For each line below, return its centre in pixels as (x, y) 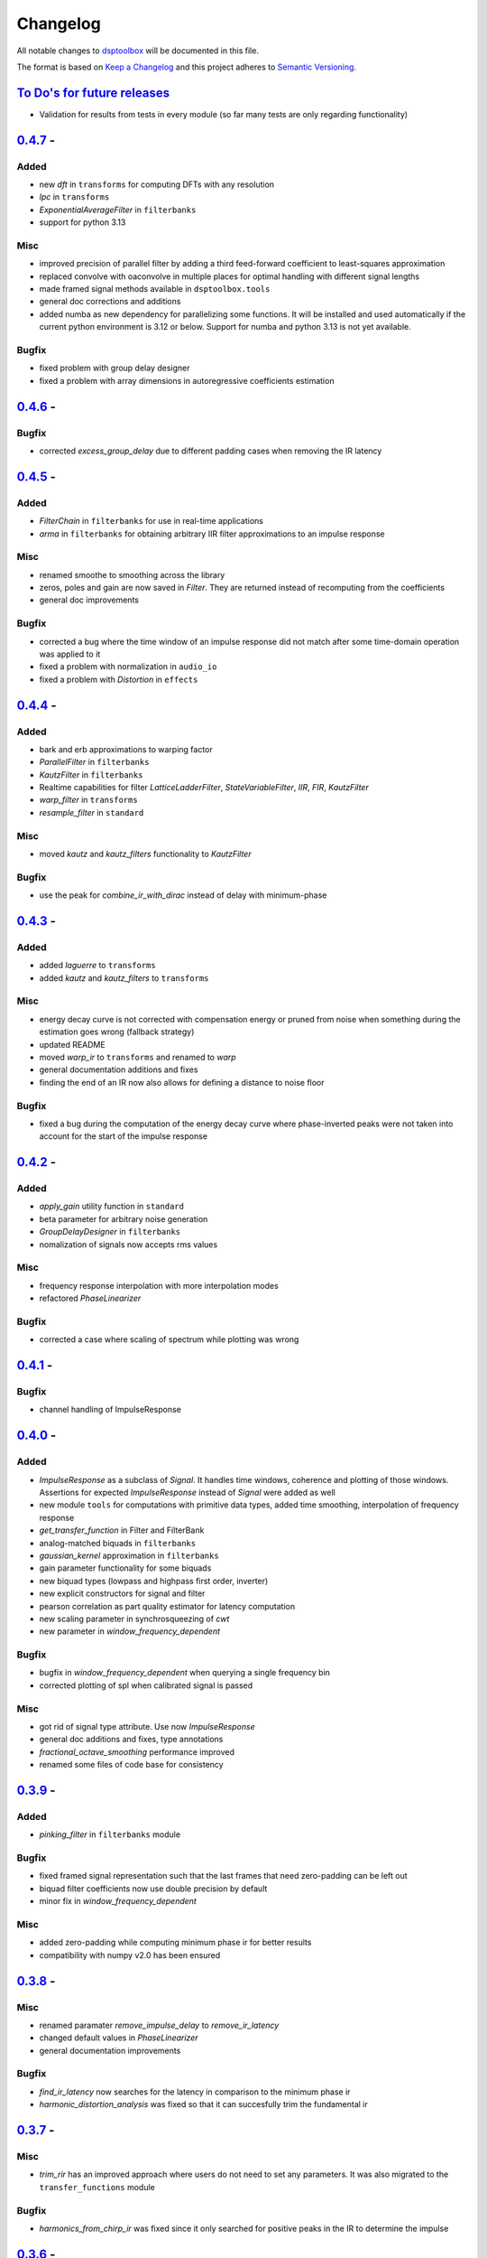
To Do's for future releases (93, 93)
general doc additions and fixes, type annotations (131, 1740)
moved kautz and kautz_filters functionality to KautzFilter (145, 854)
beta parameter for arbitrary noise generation (124, 1218)
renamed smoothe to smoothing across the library (132, 574)
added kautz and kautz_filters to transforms (124, 978)
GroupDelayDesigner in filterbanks (110, 1232)
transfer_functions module (97, 2187)
